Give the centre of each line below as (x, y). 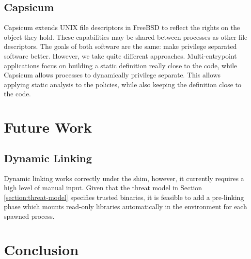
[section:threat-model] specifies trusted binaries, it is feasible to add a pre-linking (124, 197)
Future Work (48, 127)
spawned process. (29, 216)
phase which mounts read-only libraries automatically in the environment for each (125, 206)
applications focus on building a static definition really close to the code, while (121, 65)
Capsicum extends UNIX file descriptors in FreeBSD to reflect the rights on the (122, 27)
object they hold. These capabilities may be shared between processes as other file (126, 37)
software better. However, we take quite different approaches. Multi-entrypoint (120, 55)
